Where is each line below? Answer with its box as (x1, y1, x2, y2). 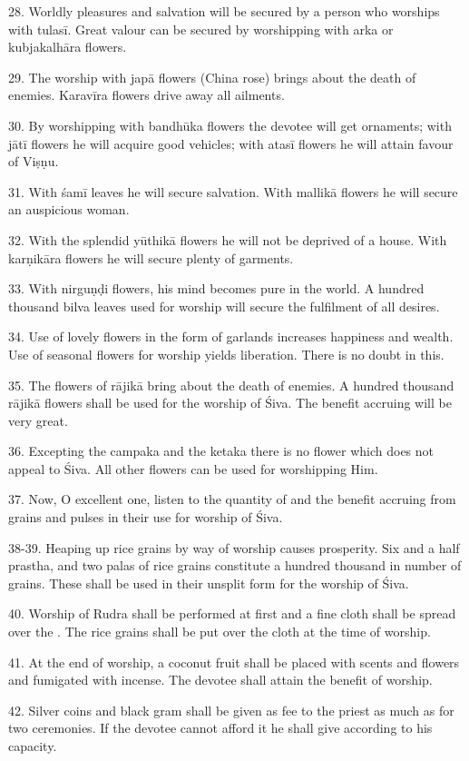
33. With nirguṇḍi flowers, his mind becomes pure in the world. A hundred (8, 279, 425, 298)
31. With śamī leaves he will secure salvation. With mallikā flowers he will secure (8, 182, 458, 201)
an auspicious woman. (8, 200, 130, 219)
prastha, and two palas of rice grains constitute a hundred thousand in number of (8, 556, 462, 575)
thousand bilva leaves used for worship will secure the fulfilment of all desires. (8, 296, 440, 315)
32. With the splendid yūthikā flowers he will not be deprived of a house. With (8, 230, 447, 249)
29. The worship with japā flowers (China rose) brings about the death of (8, 67, 416, 86)
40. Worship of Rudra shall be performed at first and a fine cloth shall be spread (8, 604, 456, 623)
